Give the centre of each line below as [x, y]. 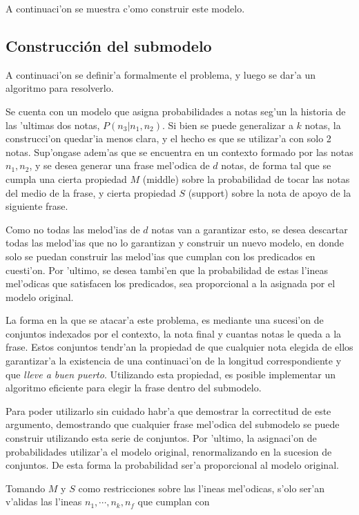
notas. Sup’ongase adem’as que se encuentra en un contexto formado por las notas [179, 152]
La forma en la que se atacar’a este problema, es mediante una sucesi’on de [165, 320]
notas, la [323, 125]
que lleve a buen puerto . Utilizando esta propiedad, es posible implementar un [171, 374]
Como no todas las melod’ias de [73, 229]
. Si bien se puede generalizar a [227, 125]
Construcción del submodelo [109, 45]
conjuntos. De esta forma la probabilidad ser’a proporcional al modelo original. [172, 465]
